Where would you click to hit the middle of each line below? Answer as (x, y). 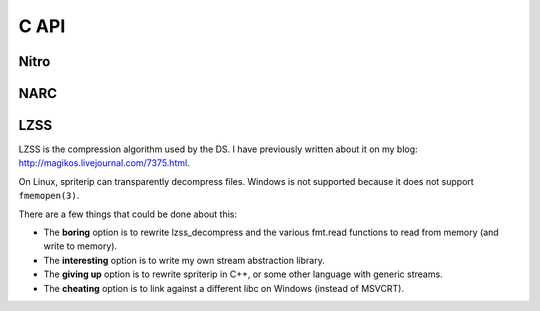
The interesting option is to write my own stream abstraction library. (184, 260)
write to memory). (80, 246)
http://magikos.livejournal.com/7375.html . (104, 163)
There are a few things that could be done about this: (128, 214)
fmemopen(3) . (49, 196)
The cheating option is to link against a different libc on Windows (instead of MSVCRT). (224, 288)
